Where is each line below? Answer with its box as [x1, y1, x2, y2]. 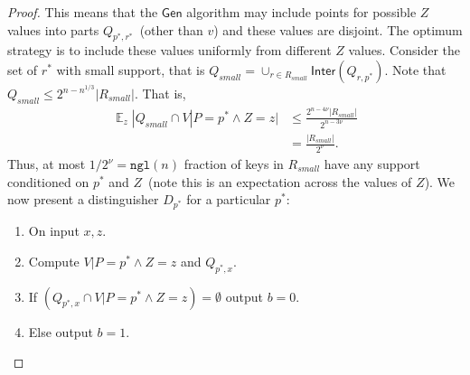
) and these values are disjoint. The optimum [213, 20, 463, 39]
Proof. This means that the [7, 3, 158, 21]
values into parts [7, 20, 99, 39]
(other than [139, 20, 203, 39]
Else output [28, 322, 93, 341]
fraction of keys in [183, 155, 284, 173]
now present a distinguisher [7, 190, 159, 209]
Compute [28, 251, 80, 270]
